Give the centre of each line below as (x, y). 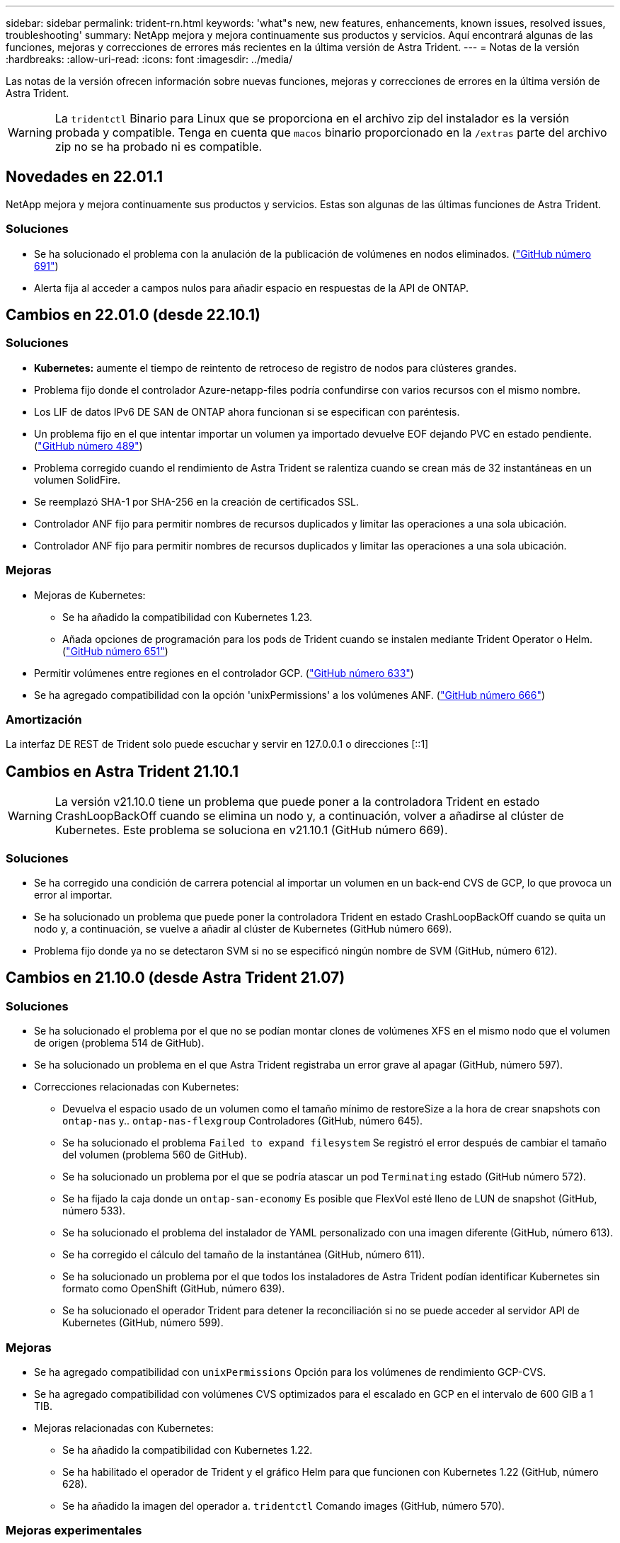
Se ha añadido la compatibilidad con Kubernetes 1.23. (188, 617)
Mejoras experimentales (74, 1531)
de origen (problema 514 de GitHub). (119, 1043)
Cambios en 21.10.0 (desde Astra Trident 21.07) (176, 978)
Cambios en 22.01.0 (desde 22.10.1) (133, 315)
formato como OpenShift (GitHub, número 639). (174, 1289)
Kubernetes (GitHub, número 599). (143, 1323)
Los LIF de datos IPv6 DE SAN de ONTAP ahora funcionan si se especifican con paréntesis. (247, 411)
